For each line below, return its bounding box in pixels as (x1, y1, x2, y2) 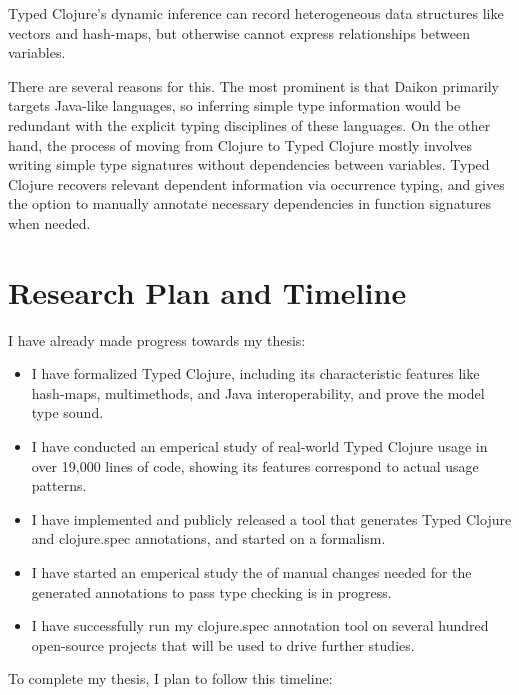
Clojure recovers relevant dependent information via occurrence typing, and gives (8, 173, 505, 194)
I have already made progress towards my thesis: (8, 329, 306, 350)
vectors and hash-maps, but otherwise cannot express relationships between (8, 22, 470, 43)
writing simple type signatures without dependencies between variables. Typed (8, 154, 490, 175)
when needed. (8, 212, 91, 233)
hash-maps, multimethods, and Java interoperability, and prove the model (31, 382, 485, 403)
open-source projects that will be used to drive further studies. (31, 634, 415, 655)
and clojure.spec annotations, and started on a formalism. (31, 528, 386, 549)
